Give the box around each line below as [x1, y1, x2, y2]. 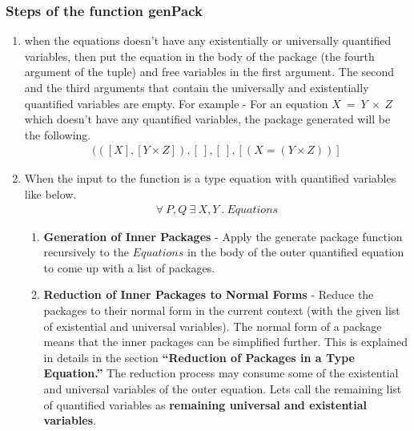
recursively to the [43, 244, 129, 260]
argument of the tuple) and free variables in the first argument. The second [24, 63, 395, 80]
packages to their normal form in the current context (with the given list [43, 302, 400, 318]
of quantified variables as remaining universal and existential [43, 396, 367, 413]
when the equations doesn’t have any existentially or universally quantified [24, 32, 392, 49]
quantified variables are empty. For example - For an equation [24, 95, 328, 111]
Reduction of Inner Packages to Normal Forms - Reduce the [43, 286, 374, 303]
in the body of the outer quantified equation [187, 244, 404, 260]
